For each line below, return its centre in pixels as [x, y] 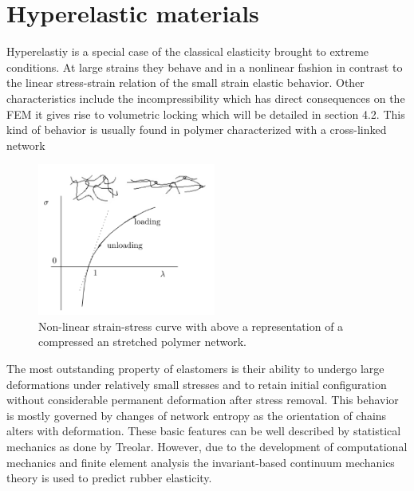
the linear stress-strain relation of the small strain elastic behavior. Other [185, 82]
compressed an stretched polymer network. [142, 342]
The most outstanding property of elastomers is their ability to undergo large [195, 369]
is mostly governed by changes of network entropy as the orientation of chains [197, 415]
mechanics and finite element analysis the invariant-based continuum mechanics [201, 462]
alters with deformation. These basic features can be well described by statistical [204, 431]
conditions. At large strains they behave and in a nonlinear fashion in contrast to [205, 67]
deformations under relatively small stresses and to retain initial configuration [197, 384]
